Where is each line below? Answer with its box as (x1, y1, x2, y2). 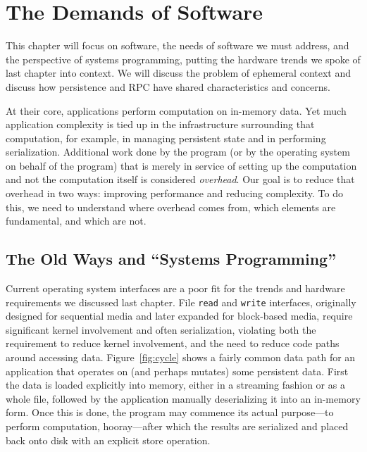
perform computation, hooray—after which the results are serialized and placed (6, 419, 349, 434)
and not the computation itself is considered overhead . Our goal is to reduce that (6, 172, 355, 187)
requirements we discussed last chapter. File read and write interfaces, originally (6, 294, 356, 309)
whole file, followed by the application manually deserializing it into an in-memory (6, 391, 361, 406)
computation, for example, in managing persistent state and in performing (6, 130, 326, 145)
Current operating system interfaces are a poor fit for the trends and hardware (6, 281, 345, 296)
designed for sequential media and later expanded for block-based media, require (6, 308, 353, 323)
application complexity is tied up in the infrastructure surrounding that (6, 117, 315, 132)
